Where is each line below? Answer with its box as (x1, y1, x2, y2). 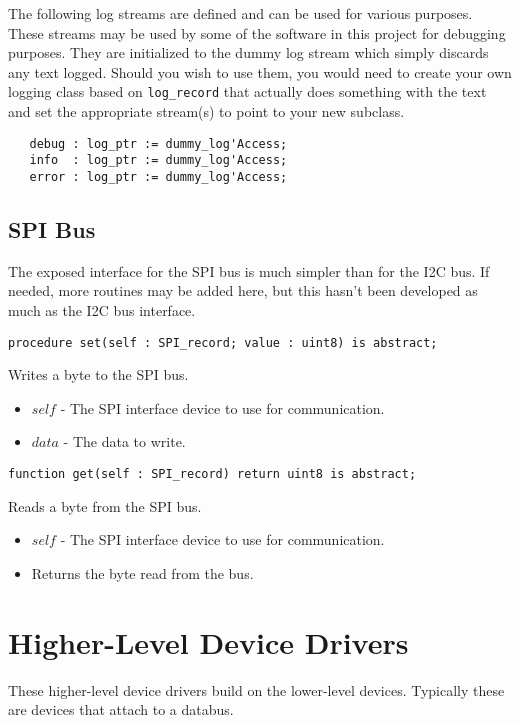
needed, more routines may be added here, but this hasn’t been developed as (8, 280, 478, 301)
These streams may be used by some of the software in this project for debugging (8, 22, 506, 43)
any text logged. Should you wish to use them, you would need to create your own (8, 61, 512, 82)
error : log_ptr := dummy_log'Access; (29, 169, 288, 184)
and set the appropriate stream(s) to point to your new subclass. (8, 101, 405, 122)
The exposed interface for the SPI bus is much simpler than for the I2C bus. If (8, 260, 490, 281)
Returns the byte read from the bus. (31, 562, 254, 583)
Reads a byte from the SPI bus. (8, 495, 202, 516)
